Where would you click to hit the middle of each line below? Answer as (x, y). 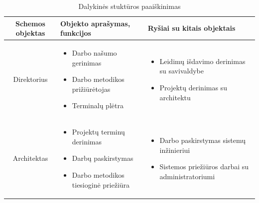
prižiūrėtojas (91, 89)
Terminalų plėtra (98, 105)
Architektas (30, 158)
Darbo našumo (94, 53)
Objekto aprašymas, (95, 23)
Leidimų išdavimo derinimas (202, 61)
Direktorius (30, 79)
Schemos (30, 23)
